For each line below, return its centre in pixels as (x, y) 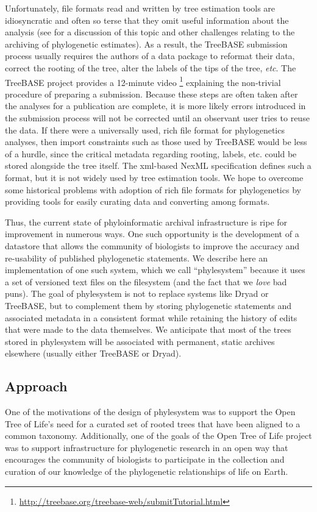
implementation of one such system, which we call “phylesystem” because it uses (155, 270)
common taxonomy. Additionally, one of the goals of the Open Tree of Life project (158, 436)
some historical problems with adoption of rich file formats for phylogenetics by (153, 189)
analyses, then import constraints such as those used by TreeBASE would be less (156, 142)
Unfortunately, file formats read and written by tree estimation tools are (140, 8)
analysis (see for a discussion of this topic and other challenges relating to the (150, 32)
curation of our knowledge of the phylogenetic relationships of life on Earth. (147, 471)
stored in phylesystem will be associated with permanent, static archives (140, 341)
